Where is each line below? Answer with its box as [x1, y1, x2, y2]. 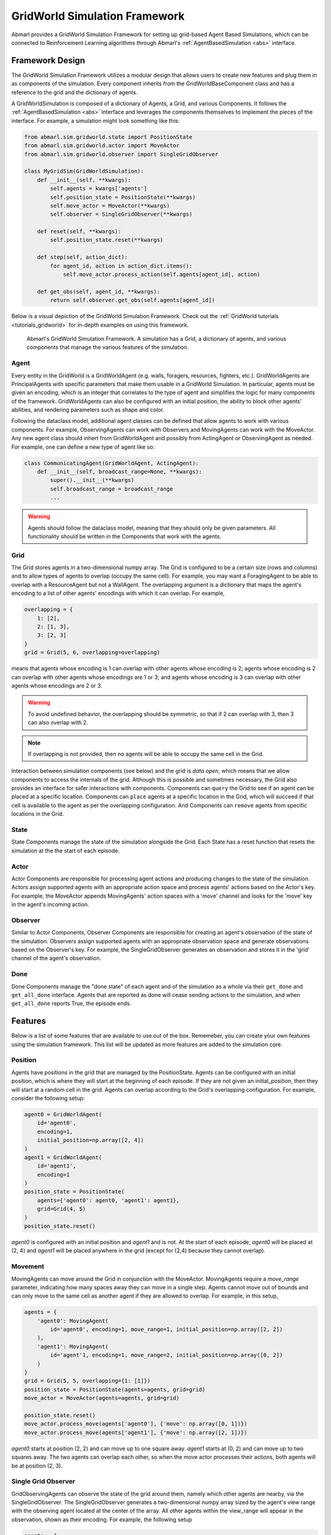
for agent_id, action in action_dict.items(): [50, 262, 192, 270]
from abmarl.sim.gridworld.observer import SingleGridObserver [24, 150, 219, 158]
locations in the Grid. [11, 810, 64, 818]
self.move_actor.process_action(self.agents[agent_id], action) [63, 271, 261, 278]
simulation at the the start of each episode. [11, 847, 120, 854]
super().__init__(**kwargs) [50, 476, 135, 484]
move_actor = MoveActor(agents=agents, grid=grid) [24, 1394, 180, 1402]
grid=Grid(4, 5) [37, 1205, 86, 1213]
